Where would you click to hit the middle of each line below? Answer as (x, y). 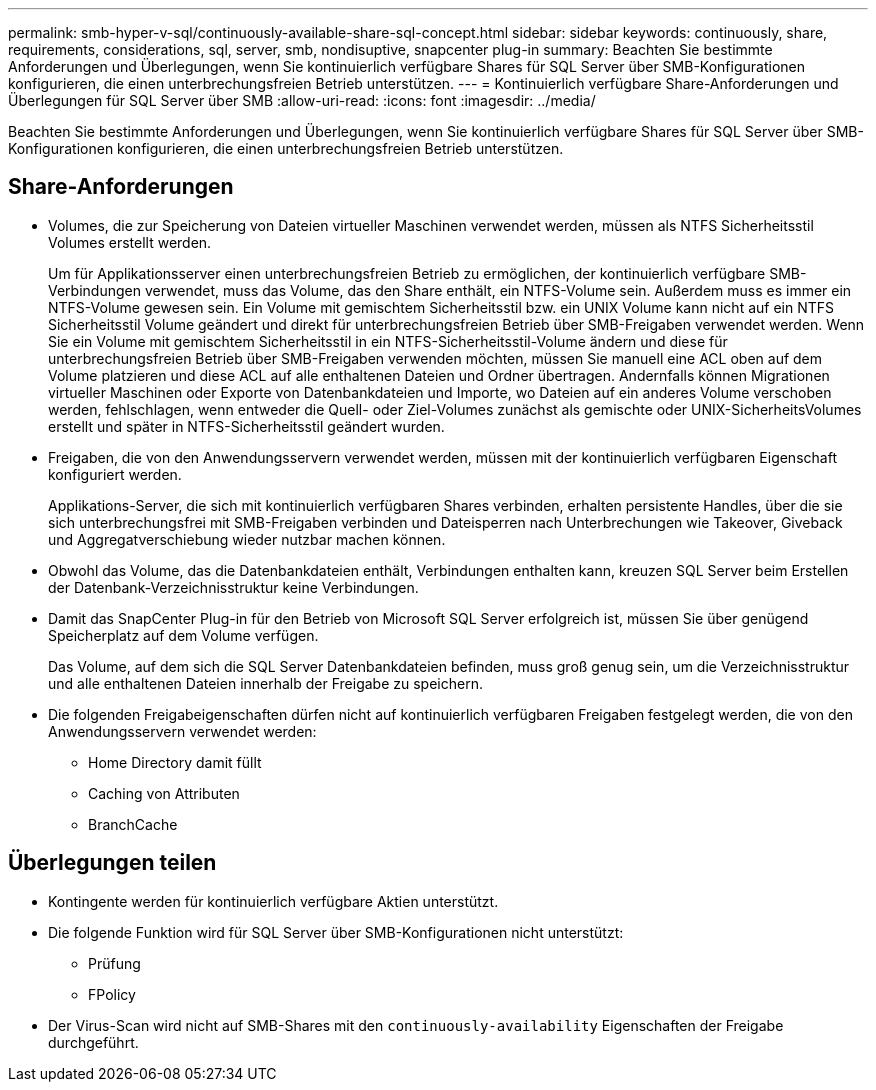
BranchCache (133, 824)
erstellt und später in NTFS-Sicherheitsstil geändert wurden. (246, 426)
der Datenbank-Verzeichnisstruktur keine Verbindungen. (233, 587)
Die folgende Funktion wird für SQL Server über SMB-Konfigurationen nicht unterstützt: (336, 932)
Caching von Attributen (164, 793)
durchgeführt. (93, 1042)
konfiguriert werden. (115, 474)
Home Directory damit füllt (175, 762)
